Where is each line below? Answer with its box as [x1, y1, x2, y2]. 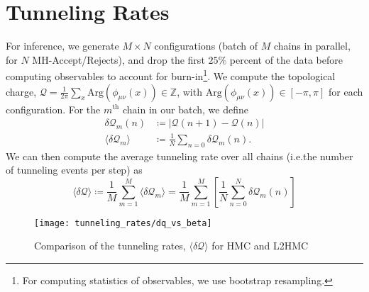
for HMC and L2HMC [211, 238, 309, 253]
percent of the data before [229, 52, 343, 67]
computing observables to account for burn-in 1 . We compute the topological [6, 67, 336, 83]
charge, [6, 84, 37, 99]
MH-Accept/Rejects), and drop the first [32, 52, 205, 67]
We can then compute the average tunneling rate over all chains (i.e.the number [6, 148, 353, 163]
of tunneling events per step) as [6, 162, 143, 177]
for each [329, 84, 363, 99]
